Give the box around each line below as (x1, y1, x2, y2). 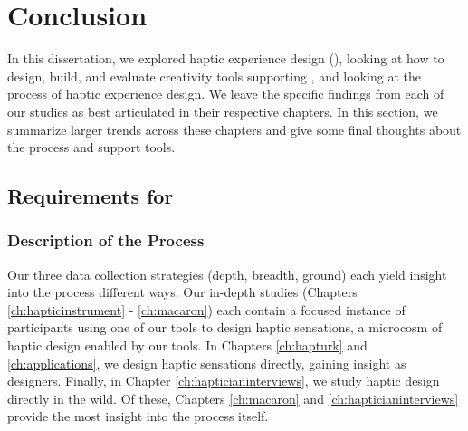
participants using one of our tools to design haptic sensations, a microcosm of (7, 318, 443, 337)
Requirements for (7, 182, 174, 210)
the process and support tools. (7, 138, 176, 157)
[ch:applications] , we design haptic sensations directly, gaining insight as (7, 353, 406, 372)
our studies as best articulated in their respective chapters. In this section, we (7, 101, 438, 120)
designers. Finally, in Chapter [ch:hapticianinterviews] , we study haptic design (7, 371, 440, 390)
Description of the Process (7, 229, 205, 252)
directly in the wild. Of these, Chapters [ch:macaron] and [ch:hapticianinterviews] (7, 388, 459, 407)
